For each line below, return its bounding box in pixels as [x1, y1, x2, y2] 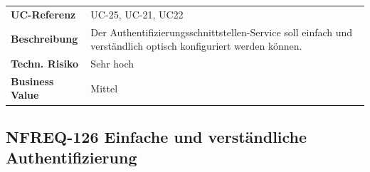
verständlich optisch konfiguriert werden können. [90, 38, 302, 53]
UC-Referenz [11, 6, 76, 21]
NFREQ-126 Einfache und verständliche [6, 125, 307, 147]
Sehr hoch [90, 56, 134, 71]
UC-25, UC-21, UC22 [90, 6, 184, 21]
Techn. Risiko [11, 56, 79, 71]
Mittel [90, 80, 118, 95]
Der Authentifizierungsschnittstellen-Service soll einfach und [90, 24, 353, 39]
